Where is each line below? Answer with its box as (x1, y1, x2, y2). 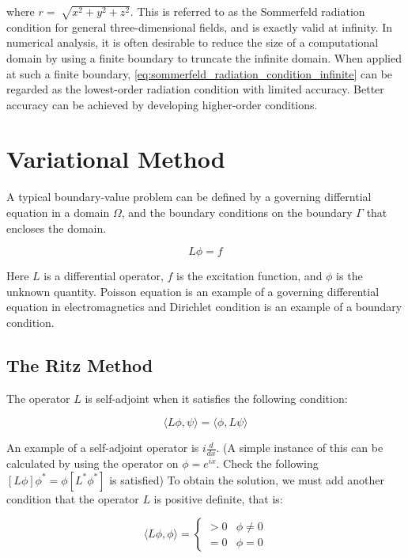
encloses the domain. (6, 219, 107, 236)
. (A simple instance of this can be (216, 439, 383, 456)
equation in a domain (6, 204, 110, 221)
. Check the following (216, 455, 319, 472)
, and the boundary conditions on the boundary (121, 204, 353, 221)
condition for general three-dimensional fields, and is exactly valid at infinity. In (6, 18, 393, 35)
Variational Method (6, 142, 225, 175)
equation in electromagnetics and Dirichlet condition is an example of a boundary (6, 298, 402, 315)
